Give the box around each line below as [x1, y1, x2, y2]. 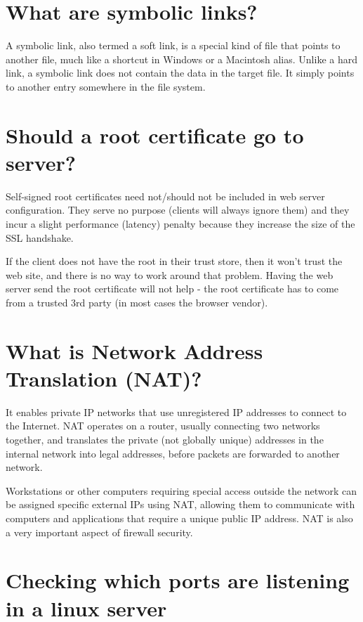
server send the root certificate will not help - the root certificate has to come [6, 281, 339, 296]
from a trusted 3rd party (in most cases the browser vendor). [6, 294, 268, 309]
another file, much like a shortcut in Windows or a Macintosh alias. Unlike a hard [6, 51, 357, 66]
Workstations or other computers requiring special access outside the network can [6, 483, 357, 498]
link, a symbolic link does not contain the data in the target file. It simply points [6, 65, 355, 80]
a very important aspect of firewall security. [6, 524, 193, 539]
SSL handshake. [6, 230, 74, 245]
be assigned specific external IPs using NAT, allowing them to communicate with [6, 497, 355, 512]
